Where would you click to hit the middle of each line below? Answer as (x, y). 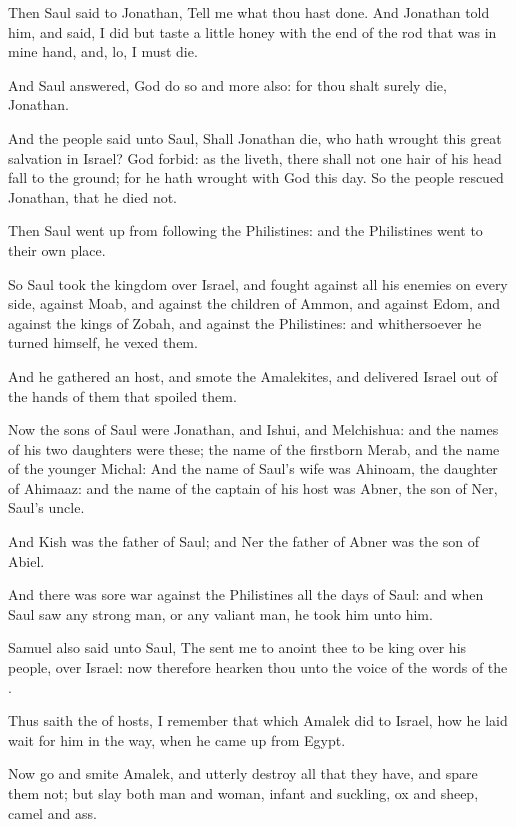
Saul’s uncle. (46, 507)
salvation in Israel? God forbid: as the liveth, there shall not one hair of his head (255, 157)
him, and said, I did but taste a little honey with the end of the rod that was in (252, 31)
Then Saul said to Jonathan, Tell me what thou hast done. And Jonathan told (249, 12)
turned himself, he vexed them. (103, 342)
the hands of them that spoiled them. (122, 395)
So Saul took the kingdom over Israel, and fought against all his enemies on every (258, 283)
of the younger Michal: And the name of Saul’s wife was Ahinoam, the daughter (253, 468)
